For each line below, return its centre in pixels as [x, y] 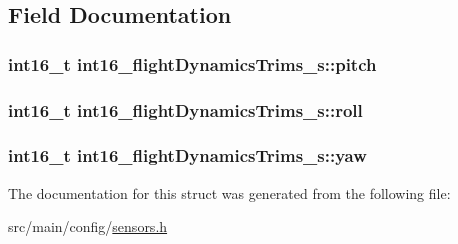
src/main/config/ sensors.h [88, 226]
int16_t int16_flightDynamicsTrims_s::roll [185, 109]
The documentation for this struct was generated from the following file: [229, 192]
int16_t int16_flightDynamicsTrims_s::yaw [187, 155]
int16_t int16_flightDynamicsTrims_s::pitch [192, 63]
